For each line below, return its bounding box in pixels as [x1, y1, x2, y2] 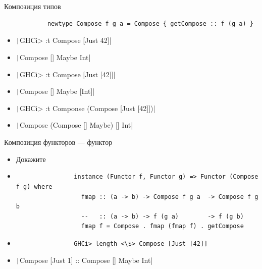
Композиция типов [4, 1, 61, 11]
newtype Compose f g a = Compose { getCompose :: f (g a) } [47, 20, 253, 27]
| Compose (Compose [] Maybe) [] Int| [16, 120, 133, 130]
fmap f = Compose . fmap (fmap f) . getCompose [81, 223, 244, 230]
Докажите [16, 153, 46, 164]
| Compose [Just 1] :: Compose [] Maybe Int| [16, 255, 153, 265]
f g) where [16, 183, 53, 190]
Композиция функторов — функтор [4, 137, 113, 147]
